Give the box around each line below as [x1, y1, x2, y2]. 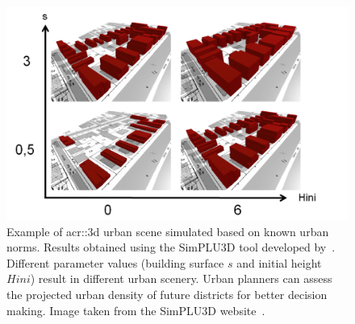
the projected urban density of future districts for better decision [6, 285, 328, 302]
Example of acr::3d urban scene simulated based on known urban [6, 222, 329, 239]
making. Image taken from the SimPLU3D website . [6, 301, 265, 318]
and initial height [236, 254, 322, 271]
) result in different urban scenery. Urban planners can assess [30, 270, 332, 287]
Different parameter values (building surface [6, 254, 224, 271]
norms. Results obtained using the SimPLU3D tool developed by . [6, 239, 336, 255]
